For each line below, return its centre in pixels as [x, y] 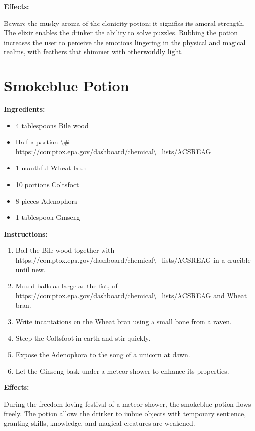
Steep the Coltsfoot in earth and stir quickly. [83, 338]
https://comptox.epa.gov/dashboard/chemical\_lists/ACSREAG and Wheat [131, 295]
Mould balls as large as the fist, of [66, 286]
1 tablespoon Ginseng [48, 217]
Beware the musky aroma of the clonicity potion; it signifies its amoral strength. [125, 23]
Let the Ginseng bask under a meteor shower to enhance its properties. [122, 371]
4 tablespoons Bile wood [52, 125]
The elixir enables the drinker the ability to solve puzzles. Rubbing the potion [121, 33]
